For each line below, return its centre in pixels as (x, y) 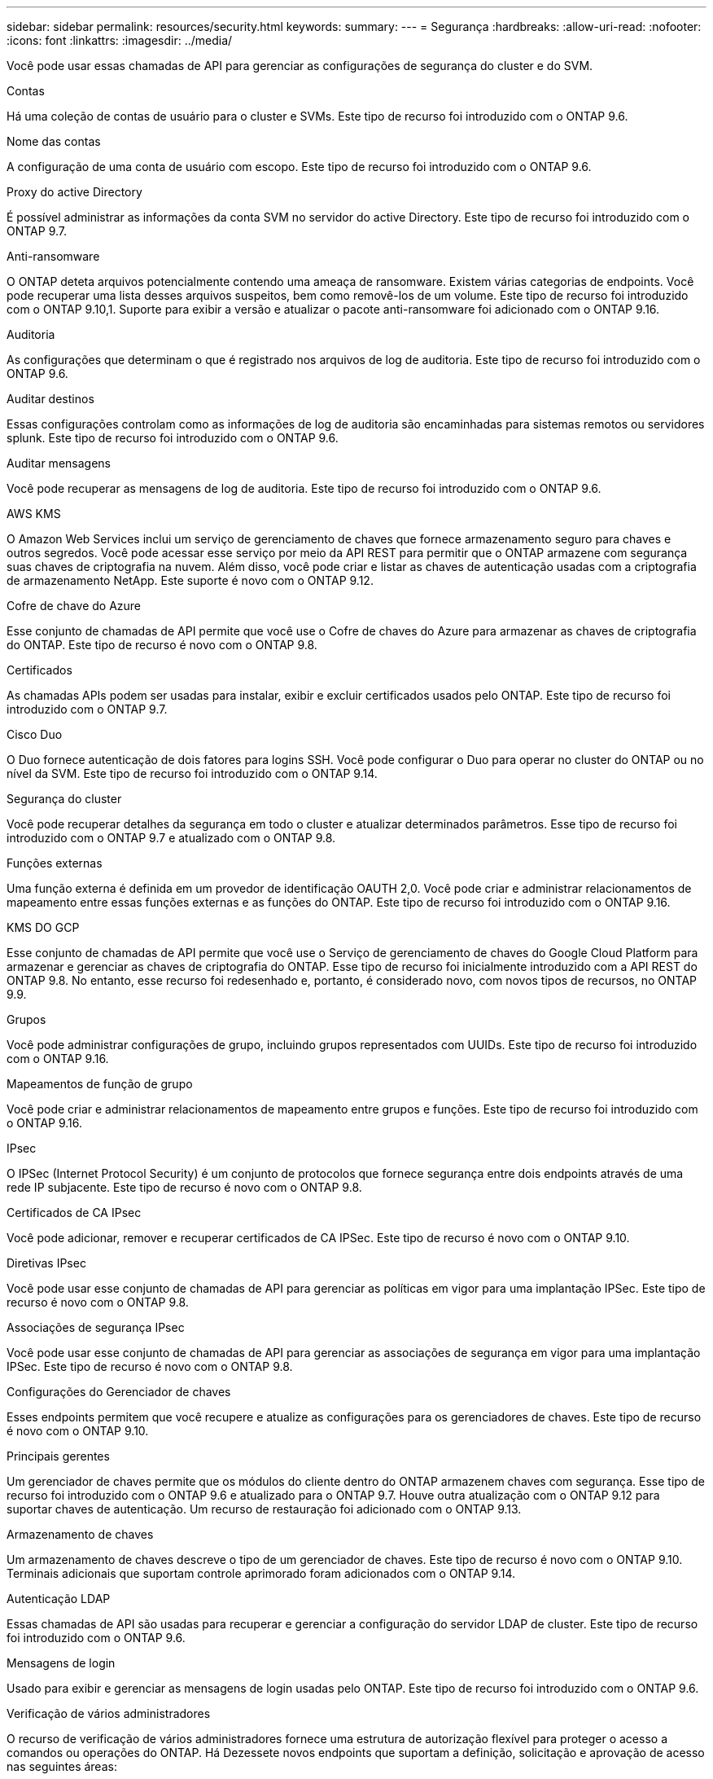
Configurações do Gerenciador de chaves (119, 1392)
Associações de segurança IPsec (96, 1327)
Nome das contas (54, 141)
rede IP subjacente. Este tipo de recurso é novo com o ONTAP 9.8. (184, 1187)
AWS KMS (34, 514)
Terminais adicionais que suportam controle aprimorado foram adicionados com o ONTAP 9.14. (261, 1573)
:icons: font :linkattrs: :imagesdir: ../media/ (120, 40)
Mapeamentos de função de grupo (100, 1084)
